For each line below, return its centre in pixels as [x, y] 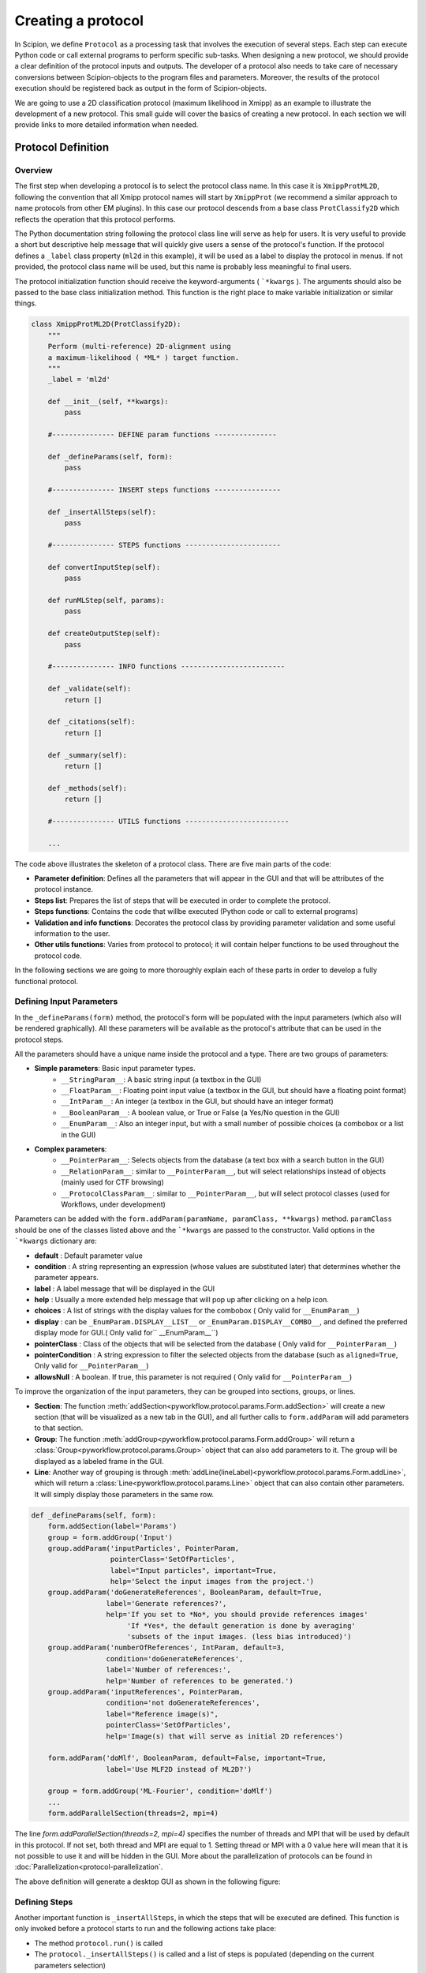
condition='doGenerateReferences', [175, 1659]
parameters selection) [70, 1965]
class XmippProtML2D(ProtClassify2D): [106, 324]
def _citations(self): [92, 722]
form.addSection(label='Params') [112, 1526]
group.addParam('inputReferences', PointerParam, [146, 1692]
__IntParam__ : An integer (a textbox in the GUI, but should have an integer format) [198, 1102]
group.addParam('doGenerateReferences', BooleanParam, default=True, [185, 1593]
